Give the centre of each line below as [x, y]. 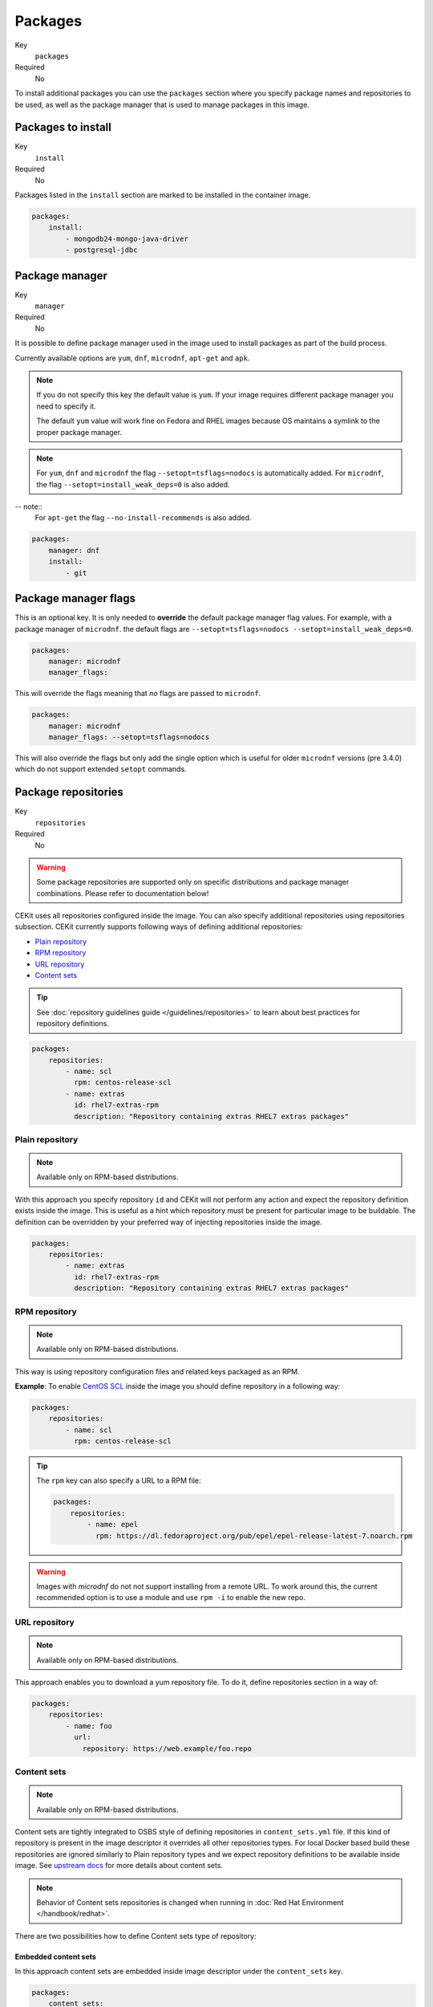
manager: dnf [74, 550]
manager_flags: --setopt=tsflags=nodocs [129, 737]
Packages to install [63, 127]
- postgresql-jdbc [101, 250]
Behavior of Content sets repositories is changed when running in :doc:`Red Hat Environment [190, 1902]
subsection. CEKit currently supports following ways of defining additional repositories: [159, 926]
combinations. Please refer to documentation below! [123, 893]
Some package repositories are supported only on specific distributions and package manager [193, 882]
